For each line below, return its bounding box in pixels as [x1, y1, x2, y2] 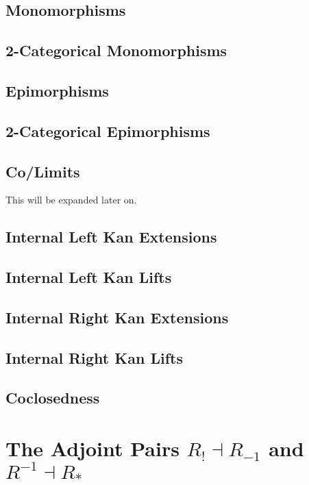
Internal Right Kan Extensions [5, 306, 229, 327]
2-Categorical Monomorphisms [5, 40, 227, 61]
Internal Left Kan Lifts [5, 266, 172, 288]
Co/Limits [5, 160, 80, 182]
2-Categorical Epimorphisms [5, 120, 210, 141]
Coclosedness [5, 387, 100, 408]
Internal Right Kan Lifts [5, 347, 183, 368]
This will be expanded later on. [5, 192, 137, 207]
